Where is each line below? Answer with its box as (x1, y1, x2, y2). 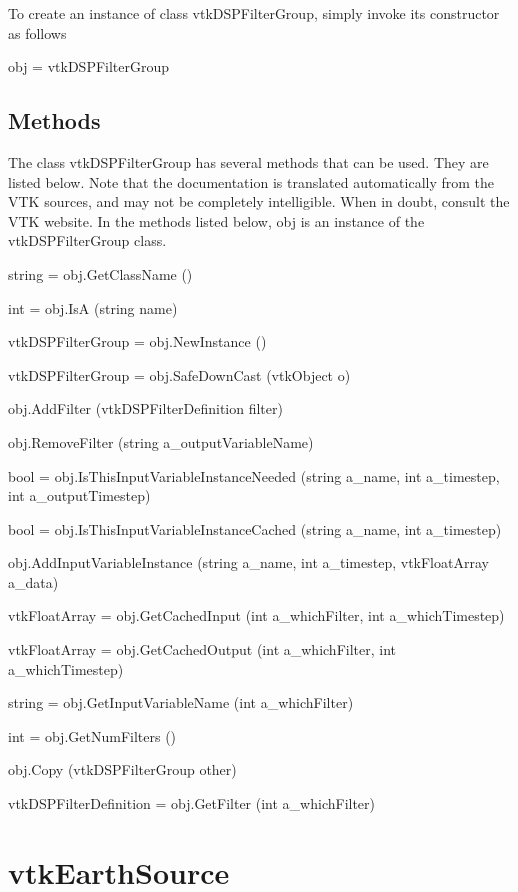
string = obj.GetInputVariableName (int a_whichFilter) (8, 692, 354, 713)
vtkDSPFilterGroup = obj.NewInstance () (8, 331, 267, 352)
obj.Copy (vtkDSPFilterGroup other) (8, 759, 237, 780)
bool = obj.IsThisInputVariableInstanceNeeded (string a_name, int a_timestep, (8, 465, 500, 486)
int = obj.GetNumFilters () (8, 725, 177, 746)
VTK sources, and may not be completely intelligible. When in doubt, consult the (8, 191, 510, 212)
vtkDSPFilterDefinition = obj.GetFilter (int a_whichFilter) (8, 793, 376, 814)
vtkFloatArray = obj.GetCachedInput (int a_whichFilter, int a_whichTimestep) (8, 605, 505, 626)
